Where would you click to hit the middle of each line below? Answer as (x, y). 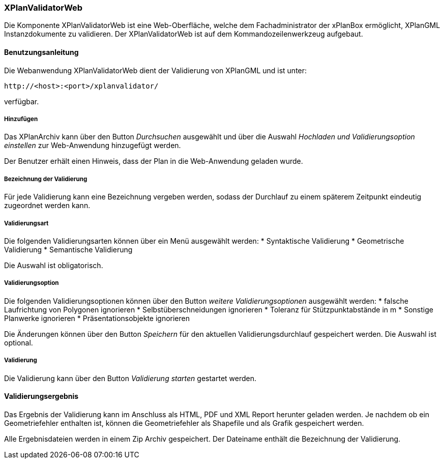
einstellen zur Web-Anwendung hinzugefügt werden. (93, 146)
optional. (19, 342)
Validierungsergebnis (41, 396)
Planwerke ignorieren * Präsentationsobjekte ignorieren (97, 318)
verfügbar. (22, 101)
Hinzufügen (21, 119)
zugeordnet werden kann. (47, 206)
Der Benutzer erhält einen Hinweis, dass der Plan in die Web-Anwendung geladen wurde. (154, 161)
